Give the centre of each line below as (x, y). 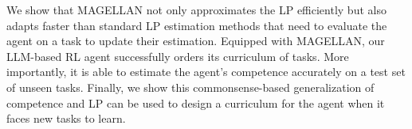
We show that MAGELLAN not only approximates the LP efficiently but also (196, 9)
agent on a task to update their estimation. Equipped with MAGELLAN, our (196, 41)
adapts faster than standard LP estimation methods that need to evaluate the (197, 25)
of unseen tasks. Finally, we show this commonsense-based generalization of (190, 87)
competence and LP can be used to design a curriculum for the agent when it (196, 102)
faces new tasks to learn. (66, 118)
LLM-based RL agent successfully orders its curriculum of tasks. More (178, 56)
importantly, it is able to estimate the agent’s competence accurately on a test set (206, 72)
